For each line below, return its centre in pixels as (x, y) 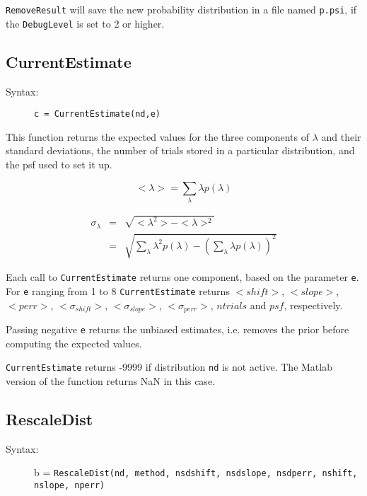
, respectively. (313, 305)
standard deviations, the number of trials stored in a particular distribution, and (180, 150)
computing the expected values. (74, 343)
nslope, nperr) (70, 485)
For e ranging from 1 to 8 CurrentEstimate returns (118, 290)
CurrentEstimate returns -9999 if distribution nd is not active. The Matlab (169, 367)
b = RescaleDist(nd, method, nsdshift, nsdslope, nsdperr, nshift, (196, 472)
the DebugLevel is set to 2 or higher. (85, 23)
